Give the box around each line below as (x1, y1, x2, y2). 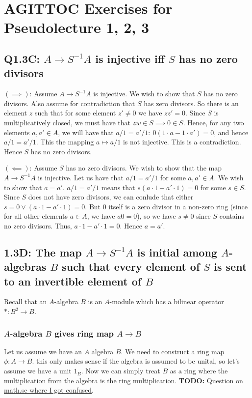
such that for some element (34, 108, 116, 118)
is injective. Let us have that (38, 172, 124, 182)
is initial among (137, 244, 217, 259)
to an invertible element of (4, 273, 142, 288)
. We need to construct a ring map (121, 346, 225, 356)
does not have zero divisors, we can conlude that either (28, 192, 194, 202)
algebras (4, 259, 47, 274)
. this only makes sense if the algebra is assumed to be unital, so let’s (32, 356, 240, 366)
